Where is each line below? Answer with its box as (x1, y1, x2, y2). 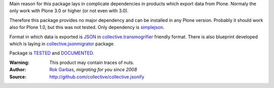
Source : (9, 74, 27, 80)
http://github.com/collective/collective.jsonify (49, 74, 145, 80)
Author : (9, 67, 26, 73)
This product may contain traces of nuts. (49, 59, 134, 66)
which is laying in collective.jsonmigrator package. (9, 41, 115, 47)
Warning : (9, 59, 30, 66)
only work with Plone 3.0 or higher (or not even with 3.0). (9, 8, 129, 14)
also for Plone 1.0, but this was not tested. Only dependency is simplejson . (9, 24, 165, 31)
